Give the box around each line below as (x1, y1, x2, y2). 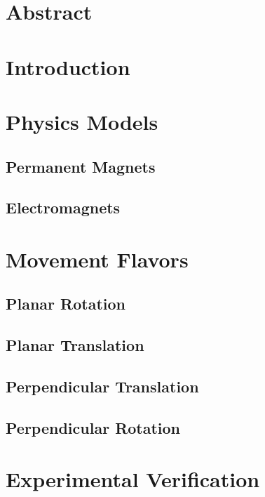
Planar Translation (6, 334, 144, 356)
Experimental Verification (6, 465, 260, 493)
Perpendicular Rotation (6, 416, 181, 438)
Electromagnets (6, 197, 121, 218)
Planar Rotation (6, 293, 126, 314)
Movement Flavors (6, 244, 189, 273)
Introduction (6, 52, 130, 81)
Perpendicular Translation (6, 376, 199, 397)
